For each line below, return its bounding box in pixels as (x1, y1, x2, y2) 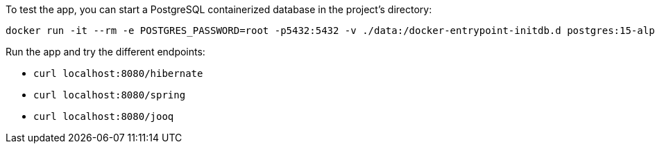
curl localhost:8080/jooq (33, 111, 174, 122)
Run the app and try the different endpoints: (6, 46, 205, 58)
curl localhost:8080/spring (33, 89, 186, 100)
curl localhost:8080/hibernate (33, 68, 203, 79)
